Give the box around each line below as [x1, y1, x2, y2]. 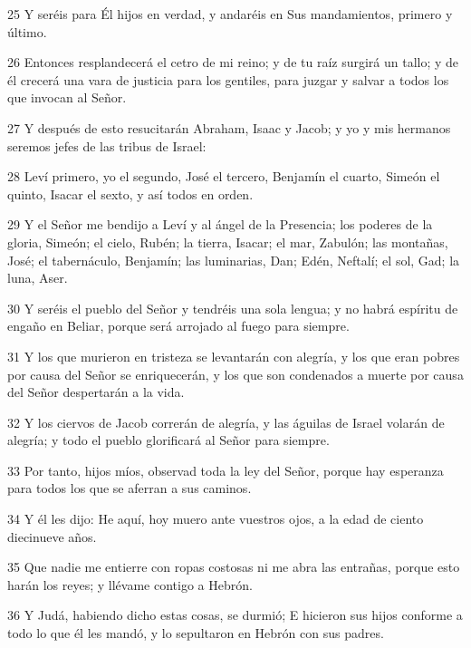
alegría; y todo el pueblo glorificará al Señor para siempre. [7, 430, 330, 450]
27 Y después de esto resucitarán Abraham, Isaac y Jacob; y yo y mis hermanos [7, 118, 451, 137]
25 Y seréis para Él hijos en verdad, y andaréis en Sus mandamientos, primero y [7, 5, 453, 23]
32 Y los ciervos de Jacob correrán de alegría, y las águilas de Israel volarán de [7, 412, 445, 431]
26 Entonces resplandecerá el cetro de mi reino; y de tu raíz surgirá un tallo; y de [7, 53, 459, 72]
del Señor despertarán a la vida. [7, 382, 185, 401]
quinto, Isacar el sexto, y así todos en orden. [7, 184, 254, 203]
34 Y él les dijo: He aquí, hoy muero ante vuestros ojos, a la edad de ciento [7, 509, 424, 528]
